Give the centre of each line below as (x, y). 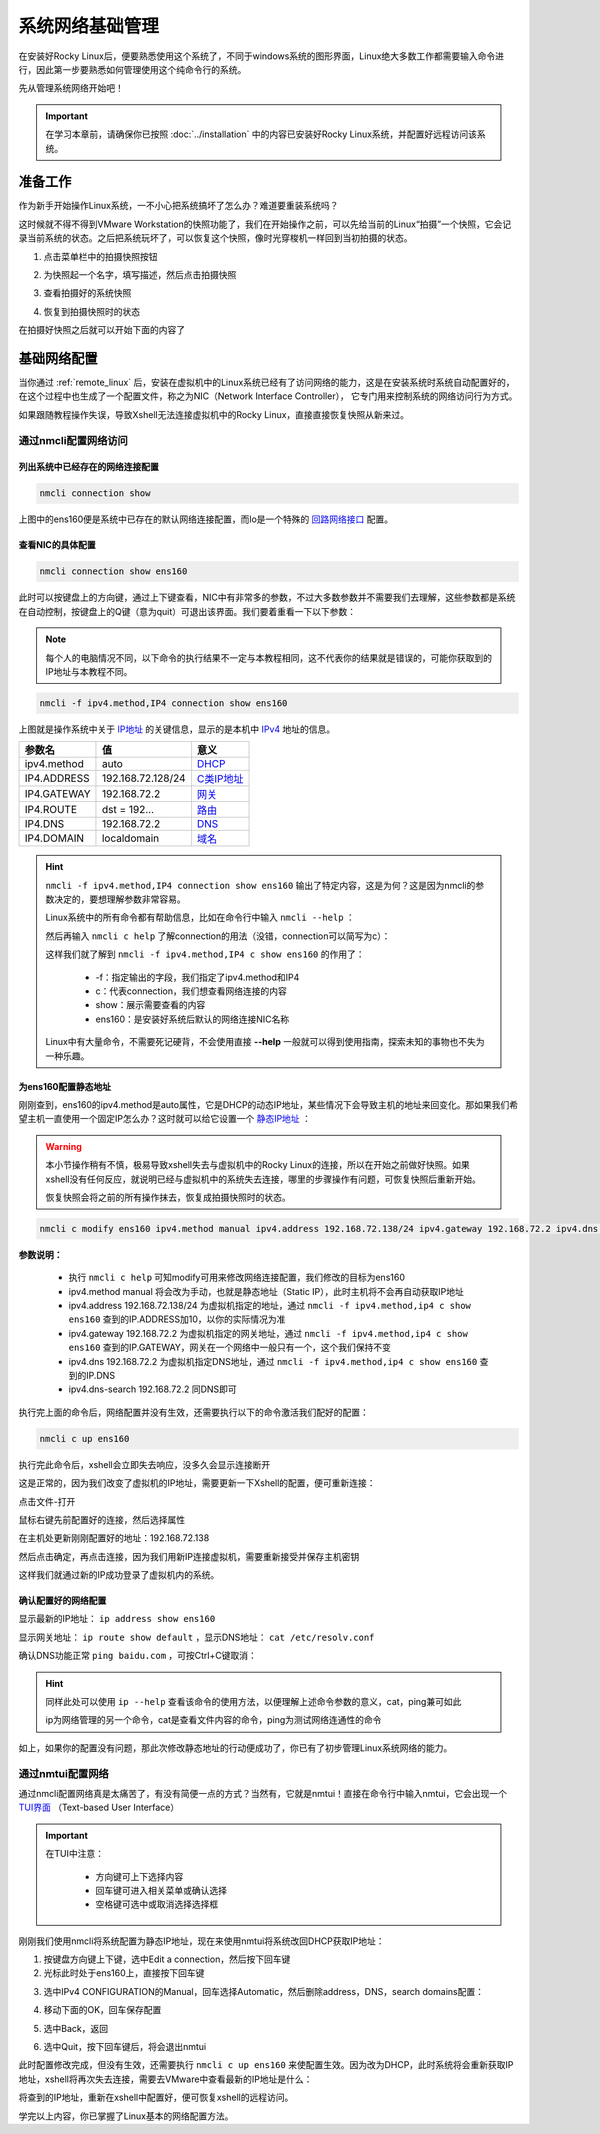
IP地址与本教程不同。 (89, 671)
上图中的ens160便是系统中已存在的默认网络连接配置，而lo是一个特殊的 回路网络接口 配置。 (206, 519)
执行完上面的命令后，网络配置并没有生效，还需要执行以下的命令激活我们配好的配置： (193, 1412)
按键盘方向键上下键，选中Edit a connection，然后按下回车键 (167, 1959)
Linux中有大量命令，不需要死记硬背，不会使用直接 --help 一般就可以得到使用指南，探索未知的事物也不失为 (265, 1042)
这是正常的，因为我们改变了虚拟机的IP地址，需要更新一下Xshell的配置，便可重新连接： (197, 1483)
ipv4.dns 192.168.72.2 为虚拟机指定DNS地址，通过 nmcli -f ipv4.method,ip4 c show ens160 (273, 1361)
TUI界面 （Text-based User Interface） (99, 1807)
